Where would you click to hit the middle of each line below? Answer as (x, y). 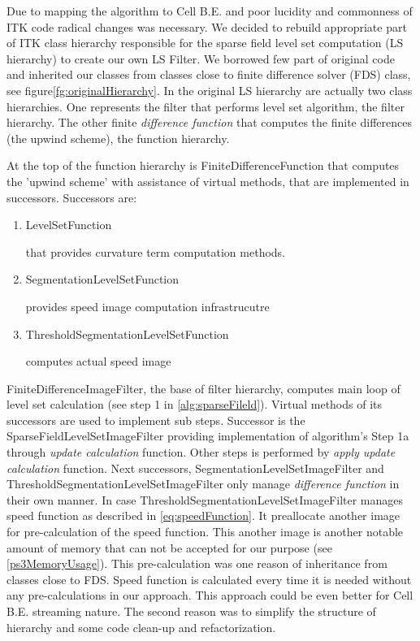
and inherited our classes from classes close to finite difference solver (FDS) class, (209, 74)
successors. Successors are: (72, 197)
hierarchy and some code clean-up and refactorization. (141, 627)
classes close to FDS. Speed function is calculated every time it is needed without (209, 579)
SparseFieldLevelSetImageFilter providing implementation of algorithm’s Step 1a (208, 436)
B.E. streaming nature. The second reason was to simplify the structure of (191, 611)
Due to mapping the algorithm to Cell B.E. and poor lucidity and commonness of (210, 11)
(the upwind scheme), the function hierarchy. (118, 138)
